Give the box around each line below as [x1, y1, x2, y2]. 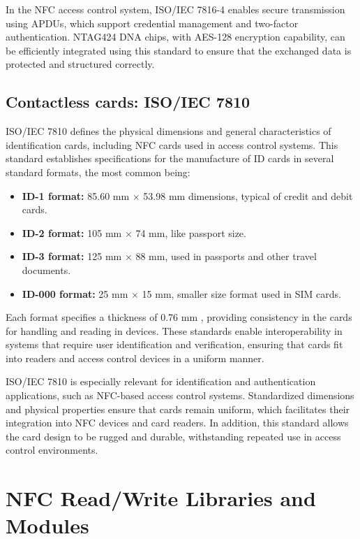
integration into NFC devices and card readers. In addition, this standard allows [6, 415, 349, 430]
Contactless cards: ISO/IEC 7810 [6, 91, 250, 113]
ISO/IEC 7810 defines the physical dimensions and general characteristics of [6, 124, 331, 138]
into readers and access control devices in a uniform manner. [6, 350, 264, 365]
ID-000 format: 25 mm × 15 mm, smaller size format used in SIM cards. [22, 286, 341, 301]
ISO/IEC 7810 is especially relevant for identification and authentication [6, 374, 316, 389]
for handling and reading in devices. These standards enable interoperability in [6, 323, 343, 338]
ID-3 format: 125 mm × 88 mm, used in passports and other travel [22, 249, 317, 264]
